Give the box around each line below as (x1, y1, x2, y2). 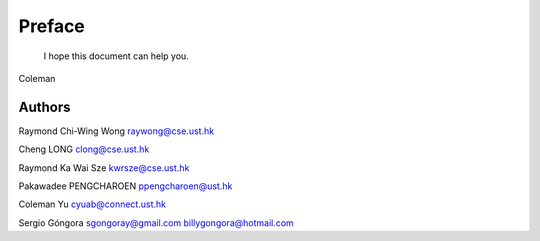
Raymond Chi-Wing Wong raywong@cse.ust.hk (18, 125, 215, 137)
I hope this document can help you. (43, 50, 189, 62)
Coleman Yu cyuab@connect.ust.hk (18, 198, 167, 210)
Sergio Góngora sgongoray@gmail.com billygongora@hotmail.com (18, 216, 294, 229)
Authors (18, 98, 71, 115)
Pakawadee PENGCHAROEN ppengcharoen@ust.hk (18, 180, 233, 192)
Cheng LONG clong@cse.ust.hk (18, 143, 150, 155)
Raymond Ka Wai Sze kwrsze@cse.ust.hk (18, 161, 190, 174)
